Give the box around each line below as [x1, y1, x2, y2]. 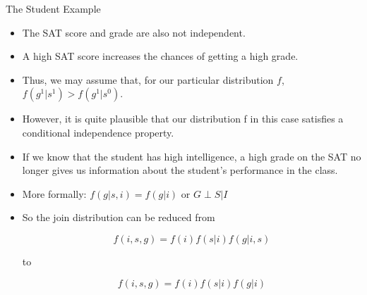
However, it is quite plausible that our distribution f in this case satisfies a [22, 111, 344, 126]
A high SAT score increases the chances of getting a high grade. [22, 49, 299, 63]
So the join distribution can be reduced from [22, 210, 215, 225]
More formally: [22, 186, 87, 201]
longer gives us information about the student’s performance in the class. [22, 163, 338, 177]
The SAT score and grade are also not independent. [22, 25, 246, 39]
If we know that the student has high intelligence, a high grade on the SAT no [22, 149, 361, 163]
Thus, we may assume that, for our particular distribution [22, 72, 274, 87]
